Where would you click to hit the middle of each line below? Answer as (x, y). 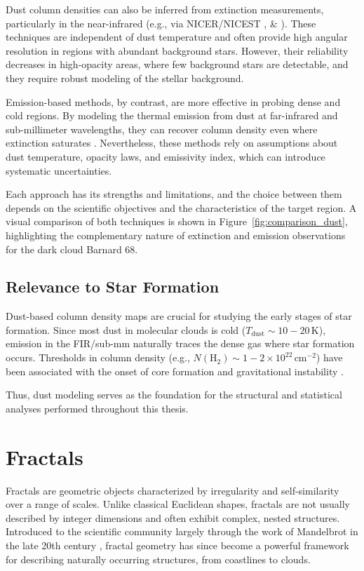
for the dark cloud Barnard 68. (72, 249)
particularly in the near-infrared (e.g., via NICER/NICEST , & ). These (161, 23)
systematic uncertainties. (59, 170)
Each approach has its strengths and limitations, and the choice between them (174, 194)
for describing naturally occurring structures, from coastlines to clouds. (158, 559)
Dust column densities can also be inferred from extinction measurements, (165, 9)
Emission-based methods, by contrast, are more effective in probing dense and (173, 101)
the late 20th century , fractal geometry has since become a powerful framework (177, 545)
